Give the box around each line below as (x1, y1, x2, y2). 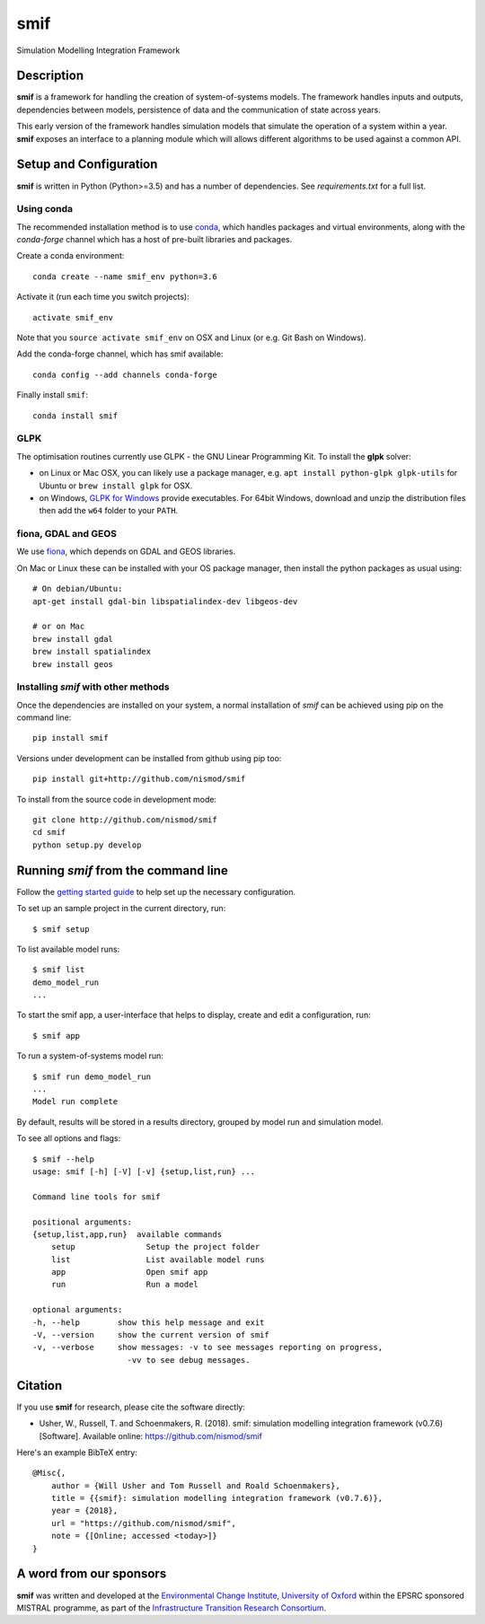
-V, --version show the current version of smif (32, 1330, 269, 1340)
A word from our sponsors (16, 1567, 167, 1582)
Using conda (16, 203, 74, 215)
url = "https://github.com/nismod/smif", (50, 1518, 237, 1528)
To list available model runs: (16, 944, 120, 954)
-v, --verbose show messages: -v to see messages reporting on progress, (32, 1342, 384, 1353)
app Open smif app (50, 1267, 208, 1277)
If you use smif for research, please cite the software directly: (16, 1401, 246, 1412)
